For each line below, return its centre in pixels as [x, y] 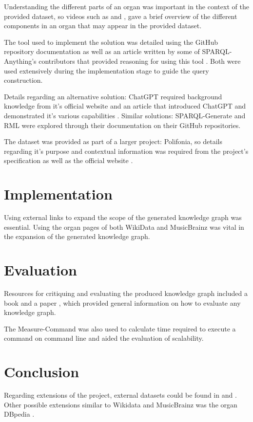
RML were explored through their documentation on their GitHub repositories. [122, 125]
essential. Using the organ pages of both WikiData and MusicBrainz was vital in [124, 227]
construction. [23, 80]
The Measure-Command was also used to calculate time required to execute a [120, 328]
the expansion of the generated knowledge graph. [77, 236]
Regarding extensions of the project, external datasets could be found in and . [120, 395]
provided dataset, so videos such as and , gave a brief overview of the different [121, 16]
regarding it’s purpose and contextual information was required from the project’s [126, 151]
